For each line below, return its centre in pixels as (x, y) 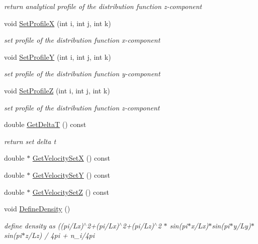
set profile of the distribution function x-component (82, 40)
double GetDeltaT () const (45, 124)
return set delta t (30, 141)
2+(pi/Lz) (138, 225)
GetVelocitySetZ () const (71, 192)
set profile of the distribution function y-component (82, 74)
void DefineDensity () (37, 209)
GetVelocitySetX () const (71, 158)
